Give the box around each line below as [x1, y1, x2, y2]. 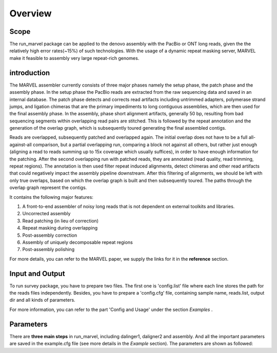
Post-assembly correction [22, 232, 77, 238]
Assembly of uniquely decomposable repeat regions [22, 239, 133, 245]
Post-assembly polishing [22, 246, 74, 253]
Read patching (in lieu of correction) [22, 218, 99, 224]
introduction [9, 68, 50, 77]
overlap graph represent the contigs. [9, 184, 87, 191]
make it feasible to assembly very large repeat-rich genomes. [9, 55, 140, 61]
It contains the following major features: [9, 194, 93, 200]
